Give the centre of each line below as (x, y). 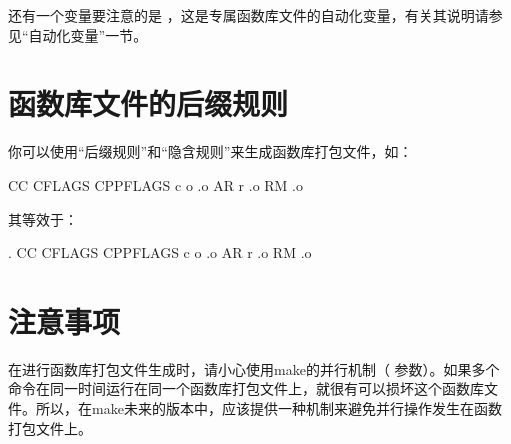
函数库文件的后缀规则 (148, 103)
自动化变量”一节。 (88, 34)
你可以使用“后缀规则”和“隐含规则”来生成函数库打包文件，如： (210, 151)
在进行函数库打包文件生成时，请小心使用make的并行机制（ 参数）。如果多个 (254, 368)
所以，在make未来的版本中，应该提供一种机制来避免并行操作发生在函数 (268, 408)
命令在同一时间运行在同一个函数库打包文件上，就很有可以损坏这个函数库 (246, 388)
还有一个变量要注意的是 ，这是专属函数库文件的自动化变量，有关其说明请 (248, 15)
